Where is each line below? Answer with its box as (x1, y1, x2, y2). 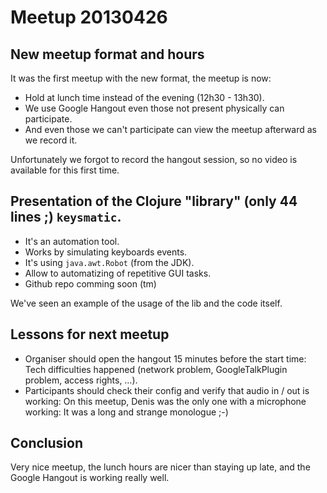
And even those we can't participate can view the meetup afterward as (24, 124, 318, 135)
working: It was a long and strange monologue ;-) (24, 406, 229, 418)
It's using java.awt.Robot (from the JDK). (24, 256, 195, 268)
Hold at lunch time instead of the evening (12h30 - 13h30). (24, 92, 265, 103)
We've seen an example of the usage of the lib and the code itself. (10, 297, 283, 309)
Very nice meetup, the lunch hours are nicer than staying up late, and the (10, 461, 311, 473)
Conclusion (10, 435, 84, 452)
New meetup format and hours (10, 46, 205, 63)
